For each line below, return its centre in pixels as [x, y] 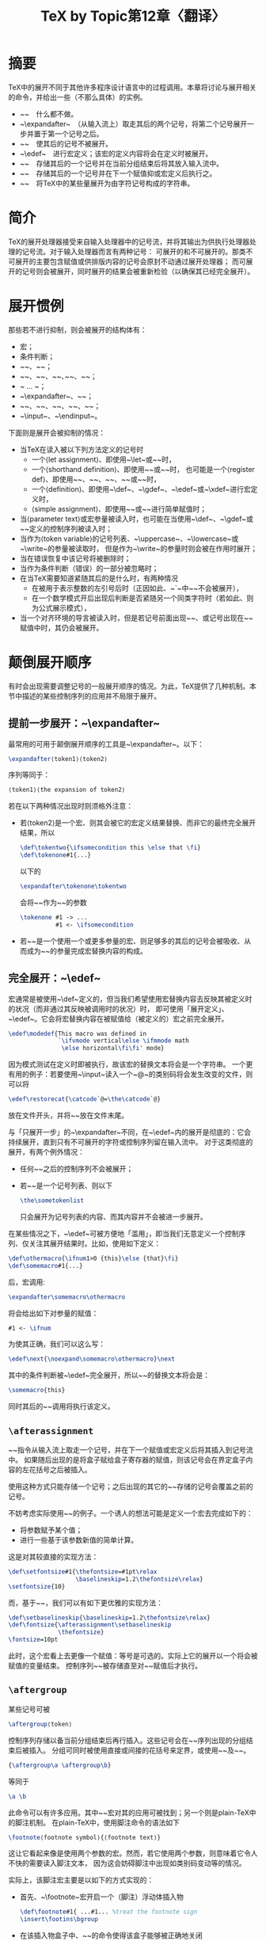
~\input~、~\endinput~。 [61, 416]
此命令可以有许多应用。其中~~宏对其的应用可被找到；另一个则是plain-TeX [129, 1812]
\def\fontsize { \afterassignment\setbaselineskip [90, 1625]
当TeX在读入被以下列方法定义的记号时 [82, 449]
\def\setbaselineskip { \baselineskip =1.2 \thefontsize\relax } [110, 1617]
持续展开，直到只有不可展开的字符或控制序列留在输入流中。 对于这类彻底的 [131, 1142]
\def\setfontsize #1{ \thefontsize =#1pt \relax [83, 1572]
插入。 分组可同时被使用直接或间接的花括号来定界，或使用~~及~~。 [140, 1750]
